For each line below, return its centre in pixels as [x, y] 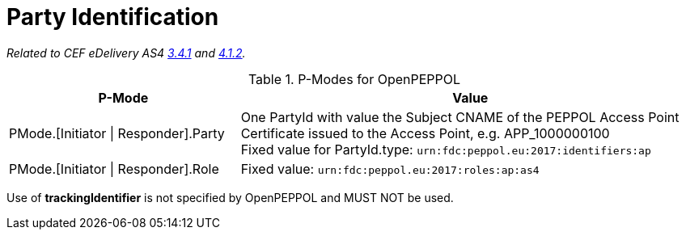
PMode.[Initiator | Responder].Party [117, 133]
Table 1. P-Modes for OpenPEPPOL [354, 79]
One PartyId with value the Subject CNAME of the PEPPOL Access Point [460, 117]
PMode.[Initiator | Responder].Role [114, 169]
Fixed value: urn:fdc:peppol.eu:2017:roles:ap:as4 [390, 169]
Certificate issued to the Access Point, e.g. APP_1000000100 [425, 133]
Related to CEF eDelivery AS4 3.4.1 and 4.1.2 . [126, 53]
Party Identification [113, 17]
